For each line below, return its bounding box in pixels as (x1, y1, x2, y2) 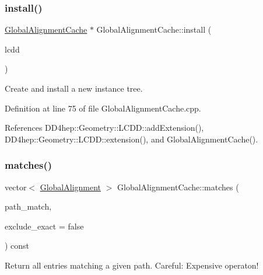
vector (5, 180, 27, 193)
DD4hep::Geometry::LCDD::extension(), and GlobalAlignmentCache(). (5, 133, 258, 145)
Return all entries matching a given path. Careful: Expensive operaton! (5, 259, 259, 271)
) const (5, 239, 30, 252)
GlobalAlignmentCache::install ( (96, 23, 212, 36)
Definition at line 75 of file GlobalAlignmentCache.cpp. (5, 102, 201, 114)
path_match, (5, 200, 52, 213)
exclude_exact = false (5, 220, 84, 232)
